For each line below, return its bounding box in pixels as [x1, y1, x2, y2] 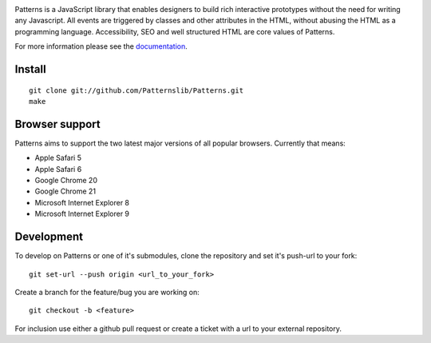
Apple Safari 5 [34, 153, 82, 163]
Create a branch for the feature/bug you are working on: [14, 287, 200, 297]
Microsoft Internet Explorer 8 [34, 197, 130, 207]
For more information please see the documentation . [14, 42, 188, 51]
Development [14, 230, 84, 244]
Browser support [14, 117, 101, 131]
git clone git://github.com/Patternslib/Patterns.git [29, 86, 243, 95]
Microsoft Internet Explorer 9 [34, 209, 130, 219]
